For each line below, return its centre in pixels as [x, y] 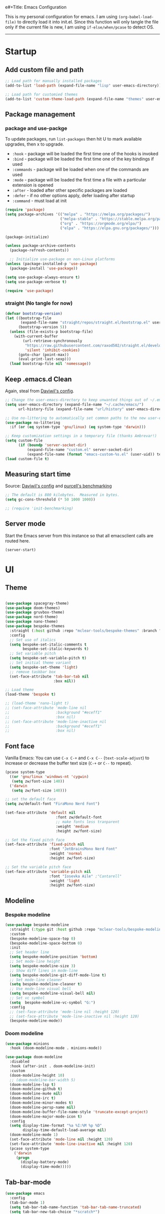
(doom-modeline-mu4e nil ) [36, 1094]
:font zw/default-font [79, 817]
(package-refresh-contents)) [39, 250]
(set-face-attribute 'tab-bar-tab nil [49, 676]
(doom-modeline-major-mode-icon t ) [46, 1116]
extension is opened [33, 185]
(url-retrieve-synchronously [53, 341]
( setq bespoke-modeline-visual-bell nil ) [53, 993]
